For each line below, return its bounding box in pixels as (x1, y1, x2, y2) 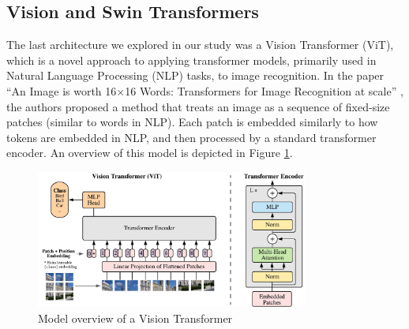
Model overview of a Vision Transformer (38, 309, 233, 326)
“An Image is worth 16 (6, 82, 117, 99)
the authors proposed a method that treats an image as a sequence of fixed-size (6, 98, 390, 114)
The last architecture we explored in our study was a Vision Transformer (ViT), (6, 36, 394, 53)
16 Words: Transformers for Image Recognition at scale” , (125, 82, 403, 99)
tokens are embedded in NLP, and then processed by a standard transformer (6, 129, 377, 145)
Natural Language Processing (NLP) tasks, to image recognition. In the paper (6, 67, 385, 84)
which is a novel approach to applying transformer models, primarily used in (6, 51, 377, 68)
